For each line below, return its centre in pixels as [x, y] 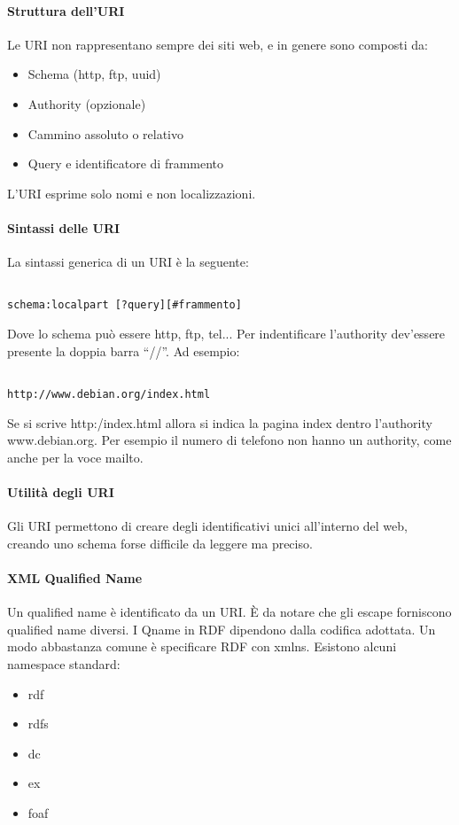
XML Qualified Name [75, 577]
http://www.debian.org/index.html [109, 394]
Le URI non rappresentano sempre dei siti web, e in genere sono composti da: [218, 44]
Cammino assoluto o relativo [105, 133]
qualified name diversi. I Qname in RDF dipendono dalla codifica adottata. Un [222, 629]
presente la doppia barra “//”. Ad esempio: [124, 350]
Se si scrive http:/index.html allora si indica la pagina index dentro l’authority [220, 422]
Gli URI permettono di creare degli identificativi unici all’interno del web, [207, 526]
